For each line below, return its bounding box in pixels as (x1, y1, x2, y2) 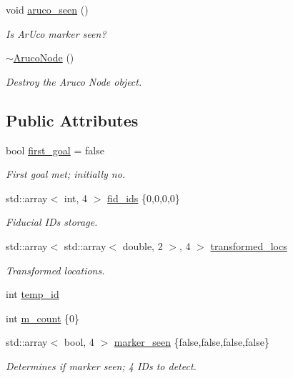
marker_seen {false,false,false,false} (114, 334, 269, 349)
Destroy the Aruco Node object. (6, 74, 142, 89)
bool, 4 (64, 334, 94, 349)
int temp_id (6, 287, 59, 302)
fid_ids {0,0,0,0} (107, 190, 180, 205)
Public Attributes (6, 109, 139, 131)
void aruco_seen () (6, 2, 89, 16)
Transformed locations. (6, 262, 105, 277)
